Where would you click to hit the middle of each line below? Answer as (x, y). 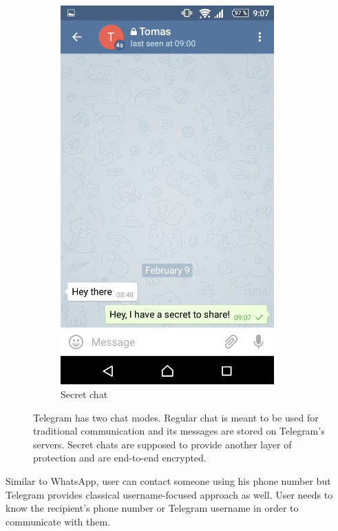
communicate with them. (58, 521)
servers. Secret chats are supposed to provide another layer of (162, 444)
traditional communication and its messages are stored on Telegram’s (179, 431)
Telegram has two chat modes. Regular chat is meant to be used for (176, 417)
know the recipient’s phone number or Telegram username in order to (152, 508)
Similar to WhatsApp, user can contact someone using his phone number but (168, 480)
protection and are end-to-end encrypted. (120, 458)
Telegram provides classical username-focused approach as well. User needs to (169, 494)
